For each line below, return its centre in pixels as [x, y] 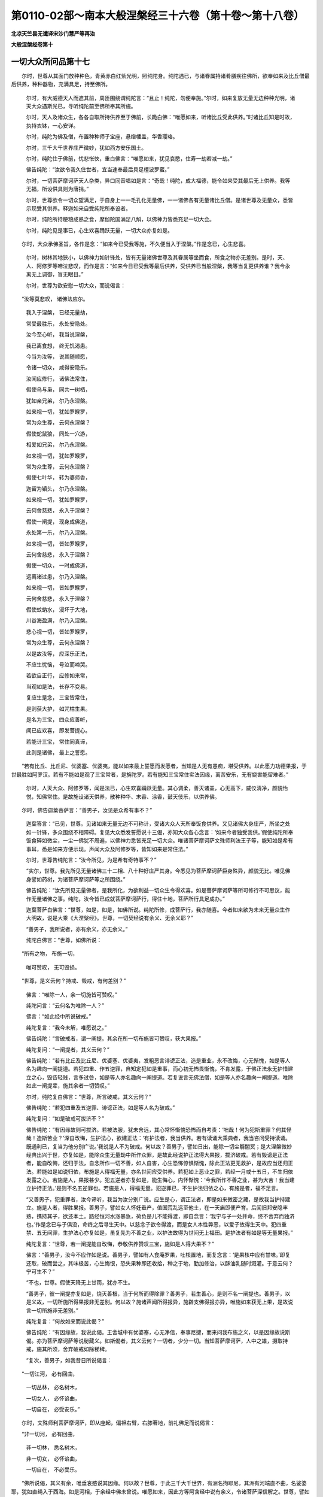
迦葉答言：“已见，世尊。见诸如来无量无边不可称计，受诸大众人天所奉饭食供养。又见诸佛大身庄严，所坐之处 [158, 824]
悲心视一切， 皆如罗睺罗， [58, 631]
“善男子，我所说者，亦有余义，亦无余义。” [77, 929]
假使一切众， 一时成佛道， [58, 565]
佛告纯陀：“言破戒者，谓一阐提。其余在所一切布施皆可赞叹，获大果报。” [114, 1038]
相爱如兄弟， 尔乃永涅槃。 [58, 445]
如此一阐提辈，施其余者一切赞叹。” [68, 1086]
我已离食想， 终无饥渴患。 [58, 346]
